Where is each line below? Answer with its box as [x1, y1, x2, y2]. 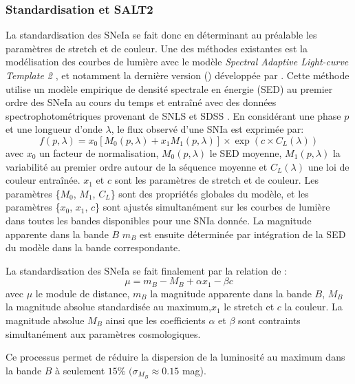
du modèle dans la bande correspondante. [6, 240, 181, 255]
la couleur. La [284, 299, 343, 314]
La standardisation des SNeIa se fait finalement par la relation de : [6, 263, 287, 277]
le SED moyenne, [209, 145, 282, 160]
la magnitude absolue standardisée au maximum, [6, 299, 211, 314]
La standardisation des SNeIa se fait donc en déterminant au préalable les [6, 28, 317, 42]
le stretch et [224, 299, 275, 314]
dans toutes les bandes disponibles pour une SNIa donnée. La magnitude [6, 213, 312, 227]
